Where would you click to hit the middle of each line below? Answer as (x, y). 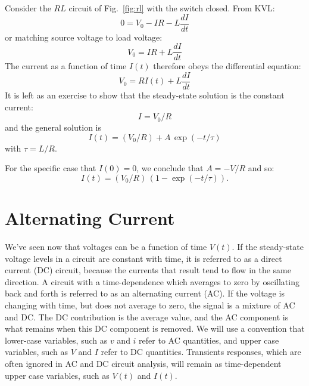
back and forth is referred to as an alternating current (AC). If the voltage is (145, 293)
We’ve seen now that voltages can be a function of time (106, 247)
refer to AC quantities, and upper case (209, 340)
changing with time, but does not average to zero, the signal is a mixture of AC (150, 305)
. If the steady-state (268, 247)
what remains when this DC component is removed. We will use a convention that (155, 328)
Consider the (28, 8)
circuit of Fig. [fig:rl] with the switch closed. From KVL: (172, 8)
